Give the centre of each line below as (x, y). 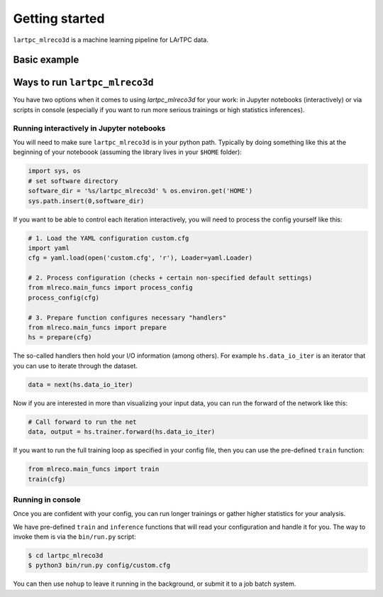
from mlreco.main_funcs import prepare (97, 328)
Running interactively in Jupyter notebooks (89, 128)
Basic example (46, 60)
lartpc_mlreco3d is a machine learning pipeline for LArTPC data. (111, 40)
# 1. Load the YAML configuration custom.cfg (109, 238)
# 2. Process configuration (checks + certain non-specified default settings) (170, 278)
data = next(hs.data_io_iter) (81, 384)
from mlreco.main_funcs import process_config (110, 288)
